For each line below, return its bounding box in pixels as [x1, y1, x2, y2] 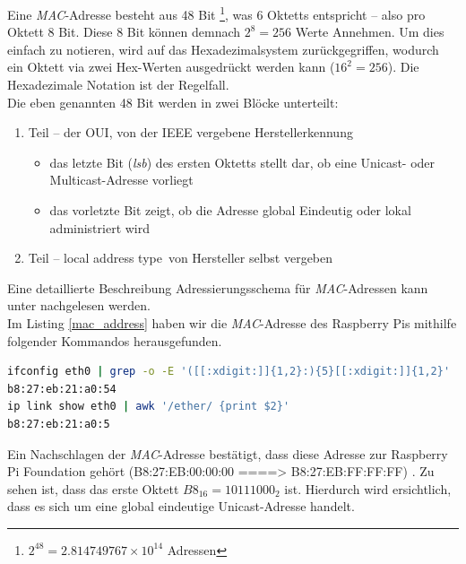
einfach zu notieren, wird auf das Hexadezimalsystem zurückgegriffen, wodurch [7, 39, 439, 58]
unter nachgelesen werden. [7, 296, 151, 315]
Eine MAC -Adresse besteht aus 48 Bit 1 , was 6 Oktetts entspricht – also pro [7, 3, 426, 23]
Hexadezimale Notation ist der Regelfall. [7, 75, 229, 94]
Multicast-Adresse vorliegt [49, 170, 194, 189]
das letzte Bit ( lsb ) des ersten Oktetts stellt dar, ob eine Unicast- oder [49, 152, 436, 171]
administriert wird [49, 218, 151, 237]
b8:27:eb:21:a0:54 [7, 382, 116, 395]
